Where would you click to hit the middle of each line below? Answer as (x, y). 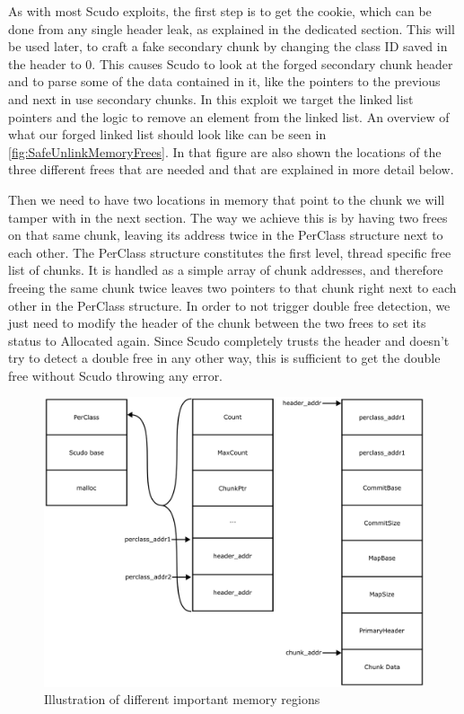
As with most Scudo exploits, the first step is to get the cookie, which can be (220, 11)
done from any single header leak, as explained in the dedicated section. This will (232, 28)
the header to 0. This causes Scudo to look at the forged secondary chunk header (231, 63)
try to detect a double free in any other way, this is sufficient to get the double (224, 358)
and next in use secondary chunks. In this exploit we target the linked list (211, 98)
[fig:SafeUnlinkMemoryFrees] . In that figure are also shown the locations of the (225, 151)
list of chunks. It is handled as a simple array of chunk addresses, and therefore (226, 270)
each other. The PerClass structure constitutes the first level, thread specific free (230, 252)
